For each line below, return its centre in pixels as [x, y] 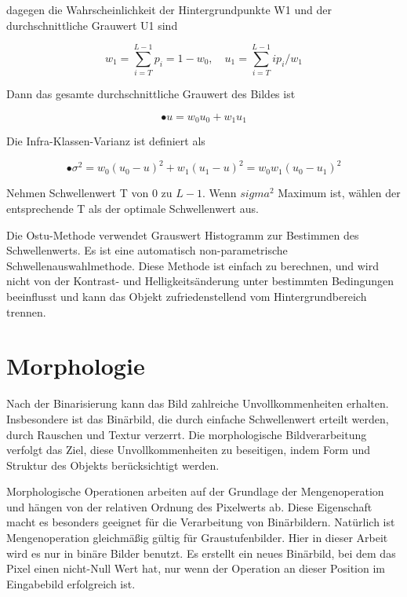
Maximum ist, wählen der [339, 193]
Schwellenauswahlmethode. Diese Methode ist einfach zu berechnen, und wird [193, 265]
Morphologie [76, 366]
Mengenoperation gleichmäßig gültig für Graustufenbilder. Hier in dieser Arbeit [197, 538]
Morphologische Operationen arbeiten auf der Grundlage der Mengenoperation [195, 491]
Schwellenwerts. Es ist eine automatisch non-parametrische [147, 250]
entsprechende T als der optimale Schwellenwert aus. [133, 209]
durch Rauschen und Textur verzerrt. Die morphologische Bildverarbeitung [187, 434]
